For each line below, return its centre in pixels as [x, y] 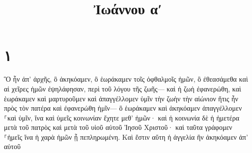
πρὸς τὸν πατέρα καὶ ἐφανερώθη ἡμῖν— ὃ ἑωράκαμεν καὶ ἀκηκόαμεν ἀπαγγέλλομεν [123, 108]
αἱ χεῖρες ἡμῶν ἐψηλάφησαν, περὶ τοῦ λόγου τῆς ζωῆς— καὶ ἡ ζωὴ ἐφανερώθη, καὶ [123, 88]
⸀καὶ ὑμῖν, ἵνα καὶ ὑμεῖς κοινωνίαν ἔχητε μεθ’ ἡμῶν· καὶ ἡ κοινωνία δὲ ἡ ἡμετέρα [122, 117]
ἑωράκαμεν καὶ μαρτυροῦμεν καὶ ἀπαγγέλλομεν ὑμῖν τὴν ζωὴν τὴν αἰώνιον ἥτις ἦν [121, 98]
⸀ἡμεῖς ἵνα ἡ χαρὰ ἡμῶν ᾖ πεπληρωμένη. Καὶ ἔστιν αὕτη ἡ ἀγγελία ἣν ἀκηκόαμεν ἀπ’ [126, 137]
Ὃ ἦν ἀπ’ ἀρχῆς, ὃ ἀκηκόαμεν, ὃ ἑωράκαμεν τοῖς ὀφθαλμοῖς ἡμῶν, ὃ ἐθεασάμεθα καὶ [126, 79]
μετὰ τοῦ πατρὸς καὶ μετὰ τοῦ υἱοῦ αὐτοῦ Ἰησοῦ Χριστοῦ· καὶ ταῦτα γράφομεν [118, 127]
